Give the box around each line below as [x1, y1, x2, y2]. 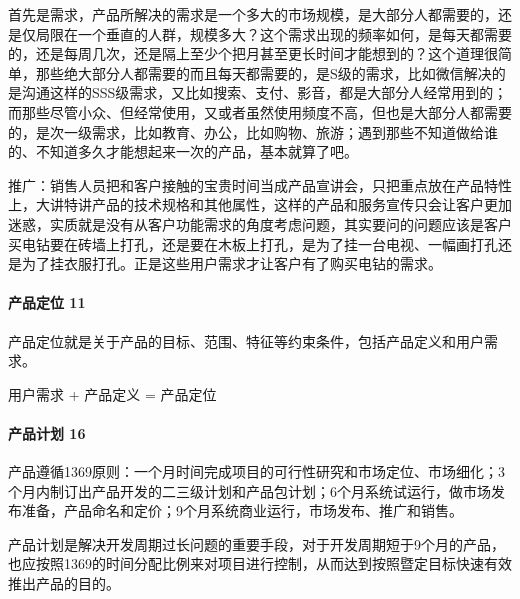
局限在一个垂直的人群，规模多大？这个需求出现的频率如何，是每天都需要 [35, 23, 512, 44]
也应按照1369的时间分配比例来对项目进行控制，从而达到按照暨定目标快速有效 [8, 553, 512, 574]
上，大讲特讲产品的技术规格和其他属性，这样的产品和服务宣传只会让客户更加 [8, 194, 512, 215]
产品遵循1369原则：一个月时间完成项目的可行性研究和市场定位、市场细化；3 [8, 461, 505, 482]
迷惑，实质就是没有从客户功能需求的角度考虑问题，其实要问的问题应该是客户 [8, 213, 512, 234]
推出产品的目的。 [8, 573, 120, 594]
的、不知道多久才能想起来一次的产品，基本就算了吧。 [8, 141, 358, 162]
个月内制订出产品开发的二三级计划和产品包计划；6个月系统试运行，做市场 [8, 480, 491, 501]
